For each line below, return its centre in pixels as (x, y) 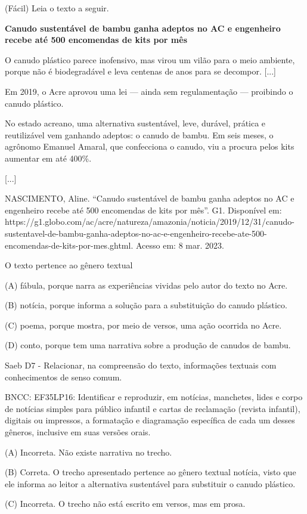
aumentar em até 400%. (48, 158)
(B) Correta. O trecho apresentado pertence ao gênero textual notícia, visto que (151, 472)
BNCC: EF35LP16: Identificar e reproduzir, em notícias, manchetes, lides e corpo (154, 397)
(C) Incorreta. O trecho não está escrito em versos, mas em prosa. (125, 504)
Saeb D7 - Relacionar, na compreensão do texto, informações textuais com (141, 365)
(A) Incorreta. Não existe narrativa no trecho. (89, 452)
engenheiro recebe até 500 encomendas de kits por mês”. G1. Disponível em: (143, 210)
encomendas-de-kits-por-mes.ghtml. (69, 245)
